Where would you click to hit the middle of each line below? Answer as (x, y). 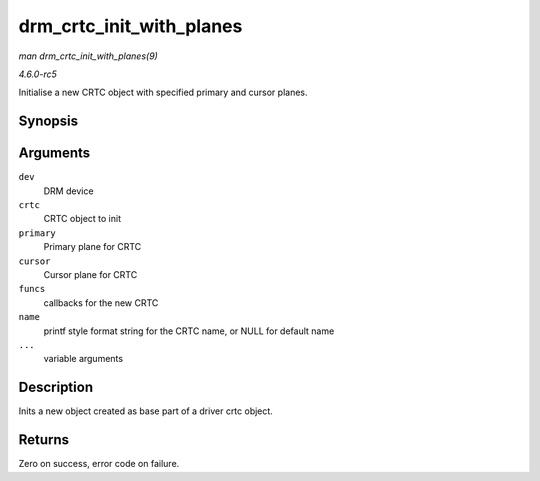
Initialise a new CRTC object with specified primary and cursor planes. (163, 92)
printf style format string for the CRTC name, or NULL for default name (189, 331)
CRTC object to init (82, 219)
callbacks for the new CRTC (101, 302)
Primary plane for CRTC (92, 247)
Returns (44, 440)
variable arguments (83, 359)
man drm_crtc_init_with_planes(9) (88, 56)
